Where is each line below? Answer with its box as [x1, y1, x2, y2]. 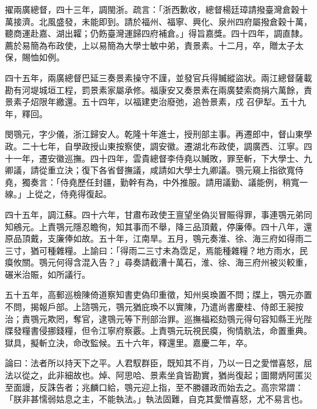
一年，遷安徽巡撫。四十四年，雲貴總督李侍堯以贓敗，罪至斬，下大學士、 [13, 151, 304, 164]
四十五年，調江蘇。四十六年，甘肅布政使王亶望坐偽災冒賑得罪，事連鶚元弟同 [5, 208, 312, 220]
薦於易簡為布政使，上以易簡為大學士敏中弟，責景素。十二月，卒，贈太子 [5, 38, 295, 51]
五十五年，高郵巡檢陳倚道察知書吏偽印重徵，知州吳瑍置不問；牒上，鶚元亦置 [5, 288, 312, 301]
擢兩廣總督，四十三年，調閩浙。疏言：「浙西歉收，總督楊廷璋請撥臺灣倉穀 [5, 3, 299, 15]
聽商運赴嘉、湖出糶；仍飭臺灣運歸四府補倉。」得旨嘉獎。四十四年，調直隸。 [5, 27, 308, 40]
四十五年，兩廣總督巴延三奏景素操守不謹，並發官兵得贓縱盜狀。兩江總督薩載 [5, 71, 312, 84]
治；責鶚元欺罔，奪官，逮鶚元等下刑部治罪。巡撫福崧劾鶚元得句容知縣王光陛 [5, 312, 312, 325]
